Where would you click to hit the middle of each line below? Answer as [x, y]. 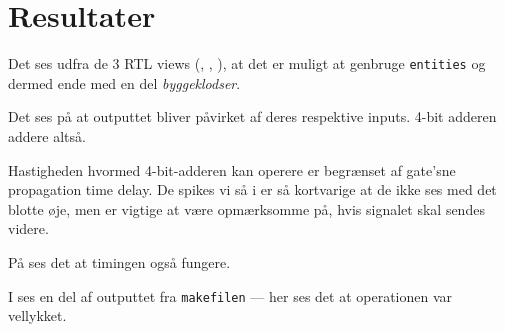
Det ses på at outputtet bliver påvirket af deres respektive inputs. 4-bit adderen [252, 116]
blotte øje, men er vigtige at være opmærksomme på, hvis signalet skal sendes [246, 208]
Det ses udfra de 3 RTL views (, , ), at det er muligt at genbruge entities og [247, 63]
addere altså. [47, 135]
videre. [28, 228]
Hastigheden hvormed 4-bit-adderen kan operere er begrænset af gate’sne [232, 169]
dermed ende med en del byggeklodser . [124, 82]
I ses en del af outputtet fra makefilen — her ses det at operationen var [230, 295]
